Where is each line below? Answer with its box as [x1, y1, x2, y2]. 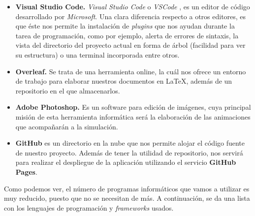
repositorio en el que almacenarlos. [15, 85, 120, 95]
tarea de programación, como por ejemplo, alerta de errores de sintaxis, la [15, 30, 239, 40]
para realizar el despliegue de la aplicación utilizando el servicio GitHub [15, 157, 236, 167]
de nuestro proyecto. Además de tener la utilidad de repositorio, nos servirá [15, 147, 243, 157]
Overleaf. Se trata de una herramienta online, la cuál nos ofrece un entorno [15, 66, 246, 76]
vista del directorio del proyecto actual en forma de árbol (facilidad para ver [15, 40, 246, 50]
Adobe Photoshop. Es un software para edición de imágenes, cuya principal [15, 102, 251, 112]
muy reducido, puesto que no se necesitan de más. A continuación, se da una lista [4, 193, 250, 203]
